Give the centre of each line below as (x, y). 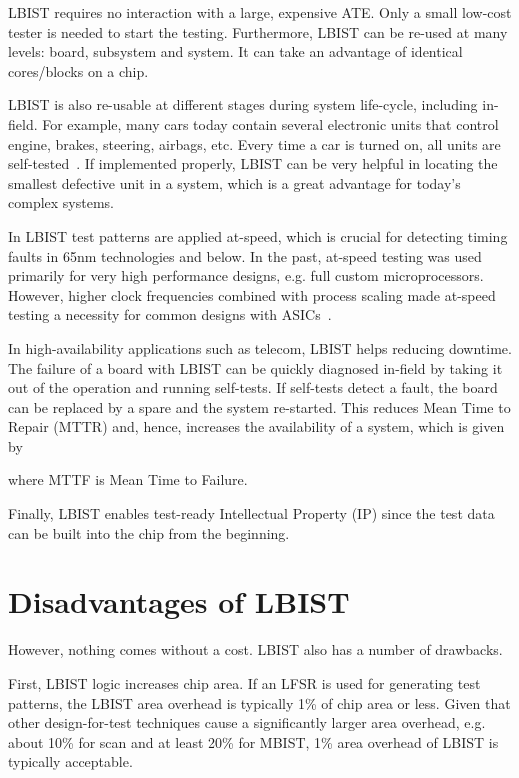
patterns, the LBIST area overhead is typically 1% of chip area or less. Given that (259, 702)
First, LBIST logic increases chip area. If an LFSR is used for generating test (244, 682)
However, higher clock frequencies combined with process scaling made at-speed (252, 294)
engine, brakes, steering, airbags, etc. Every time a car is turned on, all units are (254, 143)
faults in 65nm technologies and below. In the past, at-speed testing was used (245, 255)
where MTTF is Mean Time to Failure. (128, 479)
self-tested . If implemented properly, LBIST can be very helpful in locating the (253, 163)
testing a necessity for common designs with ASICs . (170, 314)
